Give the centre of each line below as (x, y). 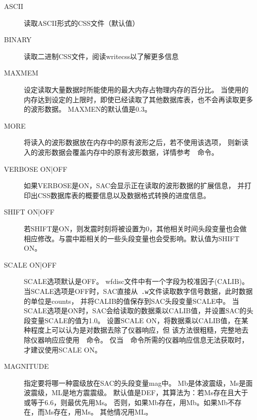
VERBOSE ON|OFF (36, 169)
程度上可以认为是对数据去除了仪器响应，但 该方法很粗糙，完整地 (136, 330)
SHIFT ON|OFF (29, 212)
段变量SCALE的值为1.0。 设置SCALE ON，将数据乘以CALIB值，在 (133, 320)
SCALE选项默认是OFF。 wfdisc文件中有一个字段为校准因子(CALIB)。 (136, 281)
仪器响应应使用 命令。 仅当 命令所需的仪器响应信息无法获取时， (139, 339)
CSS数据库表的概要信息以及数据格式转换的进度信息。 (124, 195)
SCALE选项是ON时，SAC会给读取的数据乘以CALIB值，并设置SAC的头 (139, 311)
